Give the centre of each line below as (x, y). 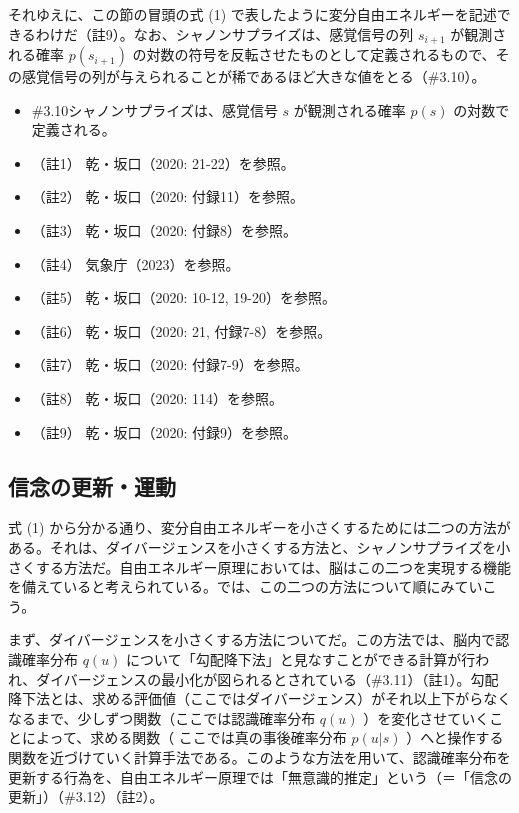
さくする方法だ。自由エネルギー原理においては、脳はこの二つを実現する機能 (259, 566)
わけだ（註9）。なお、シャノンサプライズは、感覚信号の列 (224, 33)
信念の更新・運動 (92, 485)
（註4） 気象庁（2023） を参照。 (135, 263)
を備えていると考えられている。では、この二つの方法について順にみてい (245, 586)
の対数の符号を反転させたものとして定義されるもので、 (314, 54)
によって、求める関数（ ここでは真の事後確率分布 (184, 737)
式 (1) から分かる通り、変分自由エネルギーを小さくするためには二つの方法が (259, 527)
